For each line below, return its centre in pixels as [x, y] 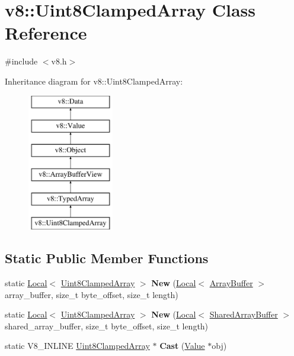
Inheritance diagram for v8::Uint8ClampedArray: [94, 81]
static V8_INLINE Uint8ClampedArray [77, 346]
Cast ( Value [182, 346]
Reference [46, 33]
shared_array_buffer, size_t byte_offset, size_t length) [107, 326]
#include [21, 61]
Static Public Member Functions [107, 258]
